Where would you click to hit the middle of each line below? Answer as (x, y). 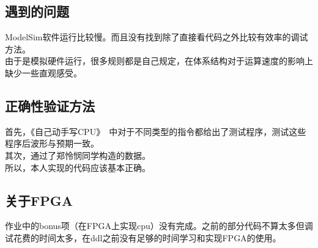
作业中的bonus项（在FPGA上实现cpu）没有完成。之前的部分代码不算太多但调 (159, 226)
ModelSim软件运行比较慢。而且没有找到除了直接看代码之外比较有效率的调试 (157, 37)
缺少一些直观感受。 (43, 72)
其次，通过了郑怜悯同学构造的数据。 (78, 155)
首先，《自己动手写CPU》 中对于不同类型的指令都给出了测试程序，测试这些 (156, 131)
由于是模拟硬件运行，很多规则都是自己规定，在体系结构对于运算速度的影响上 (159, 61)
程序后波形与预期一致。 (50, 143)
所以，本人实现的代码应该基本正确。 (78, 167)
